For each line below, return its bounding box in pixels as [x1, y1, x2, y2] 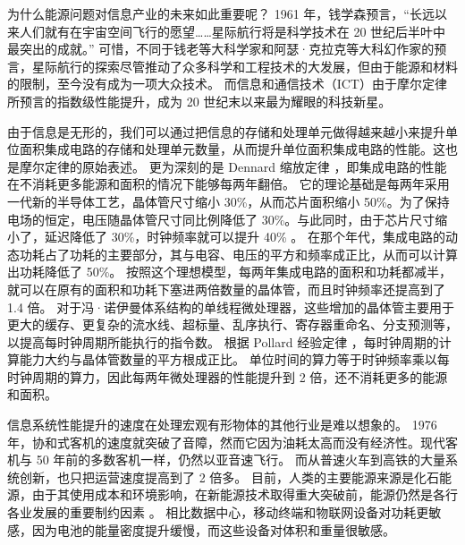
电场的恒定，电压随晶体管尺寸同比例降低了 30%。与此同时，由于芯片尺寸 [7, 209, 435, 228]
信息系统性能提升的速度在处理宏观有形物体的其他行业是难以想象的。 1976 [7, 415, 437, 434]
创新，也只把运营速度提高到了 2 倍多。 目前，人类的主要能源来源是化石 [19, 467, 439, 486]
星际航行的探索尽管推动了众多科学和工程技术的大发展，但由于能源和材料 [31, 56, 458, 75]
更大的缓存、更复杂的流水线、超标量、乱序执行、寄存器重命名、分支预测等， [7, 315, 458, 334]
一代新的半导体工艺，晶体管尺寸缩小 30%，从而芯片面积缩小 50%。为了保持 [7, 192, 450, 210]
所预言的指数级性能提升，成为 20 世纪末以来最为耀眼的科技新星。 [7, 91, 392, 110]
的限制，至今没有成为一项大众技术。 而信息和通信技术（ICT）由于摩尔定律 [7, 74, 447, 93]
